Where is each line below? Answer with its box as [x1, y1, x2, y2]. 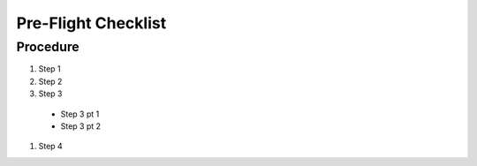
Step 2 [38, 76, 63, 87]
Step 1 [38, 64, 61, 74]
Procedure [16, 39, 79, 55]
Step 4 [38, 141, 64, 152]
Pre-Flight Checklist [16, 13, 167, 33]
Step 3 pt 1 [60, 109, 100, 119]
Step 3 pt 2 [60, 120, 102, 132]
